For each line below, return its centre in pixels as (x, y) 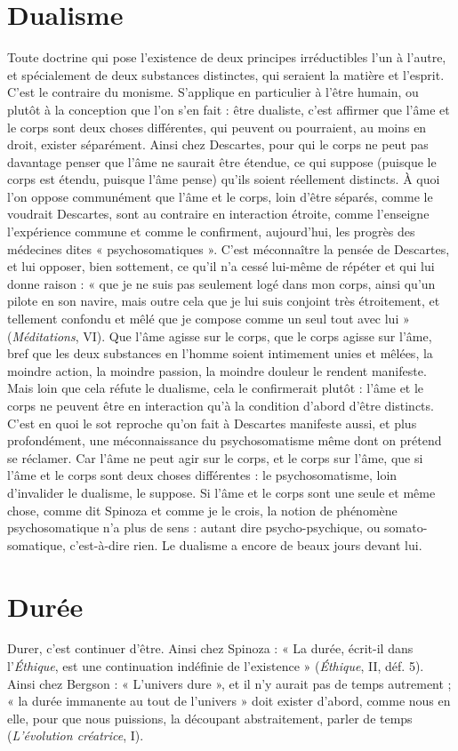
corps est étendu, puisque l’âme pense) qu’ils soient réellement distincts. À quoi (224, 179)
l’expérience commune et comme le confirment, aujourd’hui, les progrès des (211, 232)
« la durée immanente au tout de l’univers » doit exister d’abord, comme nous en (229, 701)
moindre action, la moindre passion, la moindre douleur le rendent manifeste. (217, 370)
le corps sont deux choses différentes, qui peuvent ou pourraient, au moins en (217, 127)
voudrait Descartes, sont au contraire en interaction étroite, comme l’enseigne (218, 214)
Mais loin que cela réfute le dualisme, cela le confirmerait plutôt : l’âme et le (216, 388)
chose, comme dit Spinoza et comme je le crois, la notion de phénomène (202, 510)
